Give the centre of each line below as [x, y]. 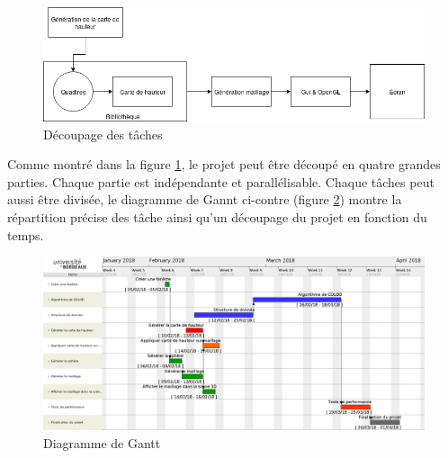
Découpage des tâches [103, 134]
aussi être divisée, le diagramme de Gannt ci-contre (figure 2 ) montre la [205, 199]
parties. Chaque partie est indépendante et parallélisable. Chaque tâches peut [221, 181]
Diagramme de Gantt [102, 442]
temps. [26, 234]
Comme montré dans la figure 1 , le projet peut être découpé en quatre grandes [224, 164]
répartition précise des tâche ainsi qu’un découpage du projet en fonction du [217, 217]
